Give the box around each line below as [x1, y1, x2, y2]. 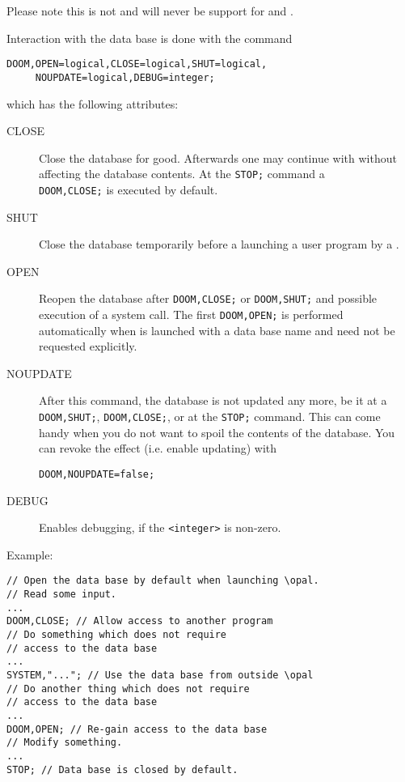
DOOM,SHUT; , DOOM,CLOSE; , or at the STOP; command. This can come [39, 408, 381, 425]
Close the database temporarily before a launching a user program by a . [39, 236, 399, 253]
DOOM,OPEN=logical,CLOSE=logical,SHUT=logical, [6, 58, 268, 70]
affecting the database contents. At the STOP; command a [39, 165, 325, 182]
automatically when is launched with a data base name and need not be [39, 321, 395, 338]
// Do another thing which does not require [6, 682, 250, 695]
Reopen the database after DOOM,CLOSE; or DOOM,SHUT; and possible [39, 290, 378, 307]
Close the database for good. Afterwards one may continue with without [39, 149, 397, 166]
